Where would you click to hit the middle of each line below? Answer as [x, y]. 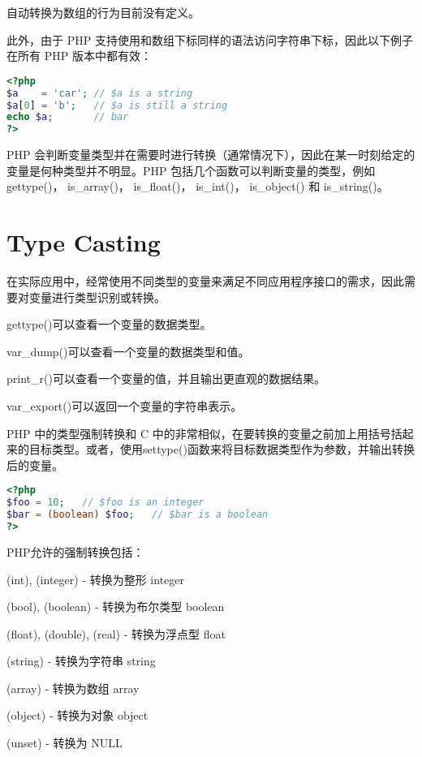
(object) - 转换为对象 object [78, 715]
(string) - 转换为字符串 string [81, 661]
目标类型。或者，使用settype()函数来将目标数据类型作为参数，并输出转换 [222, 449]
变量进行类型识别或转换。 [97, 297]
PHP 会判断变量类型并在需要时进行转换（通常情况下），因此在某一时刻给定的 [211, 155]
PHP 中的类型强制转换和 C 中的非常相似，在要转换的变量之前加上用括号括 [205, 433]
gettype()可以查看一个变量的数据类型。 [109, 324]
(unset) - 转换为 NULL [65, 743]
